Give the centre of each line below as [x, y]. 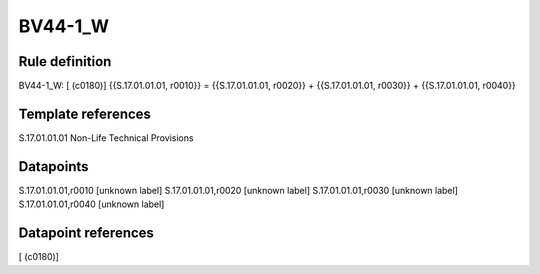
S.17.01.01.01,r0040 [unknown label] [91, 204]
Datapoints [53, 166]
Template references [85, 113]
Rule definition [65, 61]
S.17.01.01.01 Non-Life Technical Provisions [106, 137]
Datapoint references [86, 233]
